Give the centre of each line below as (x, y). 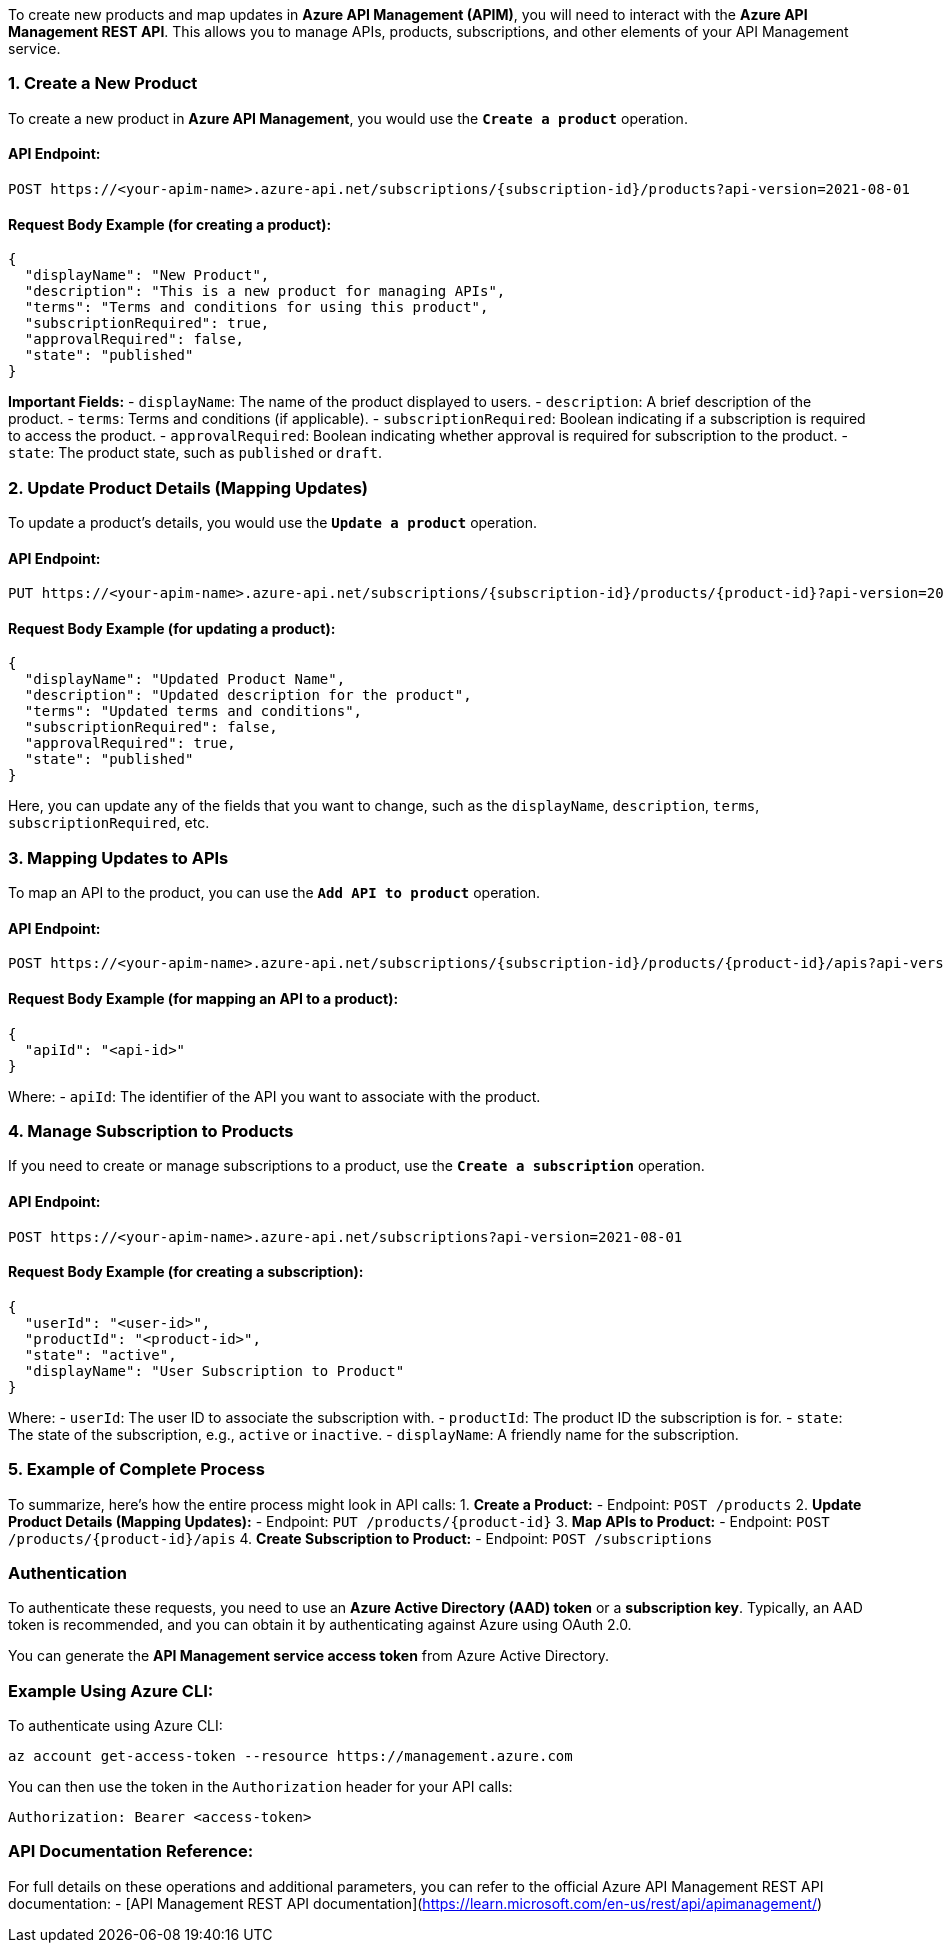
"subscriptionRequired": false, (151, 727)
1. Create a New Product (103, 83)
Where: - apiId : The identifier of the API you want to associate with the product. (274, 1096)
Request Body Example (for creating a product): (170, 224)
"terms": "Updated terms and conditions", (193, 711)
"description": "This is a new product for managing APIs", (265, 291)
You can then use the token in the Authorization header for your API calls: (260, 1786)
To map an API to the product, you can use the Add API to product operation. (274, 893)
